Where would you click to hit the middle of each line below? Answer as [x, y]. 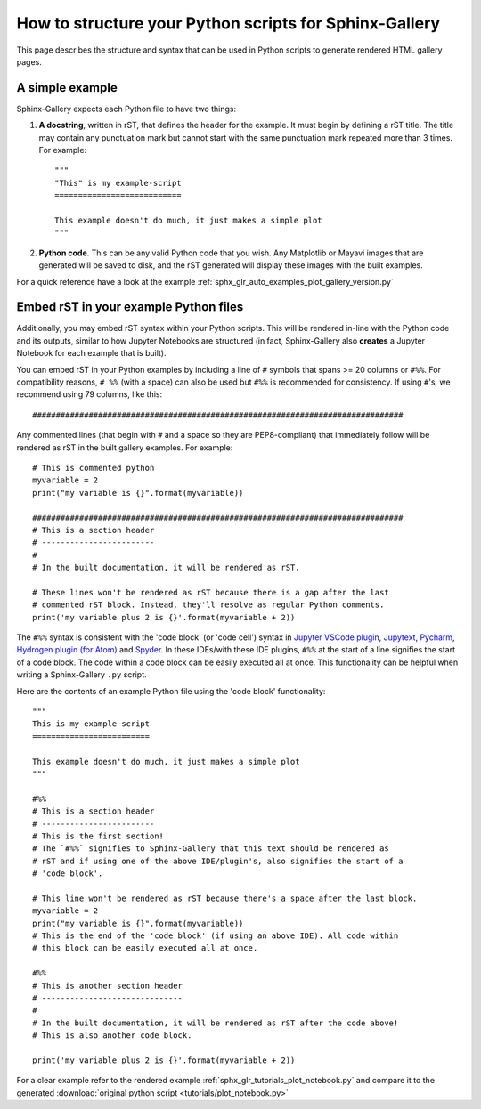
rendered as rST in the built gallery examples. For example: [125, 447]
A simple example [67, 88]
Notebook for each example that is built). [91, 353]
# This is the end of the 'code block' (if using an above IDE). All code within [216, 936]
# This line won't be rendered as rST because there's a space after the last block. [225, 898]
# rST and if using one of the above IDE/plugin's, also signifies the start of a [218, 861]
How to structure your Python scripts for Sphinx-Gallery [228, 23]
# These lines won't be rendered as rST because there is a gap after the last [211, 592]
